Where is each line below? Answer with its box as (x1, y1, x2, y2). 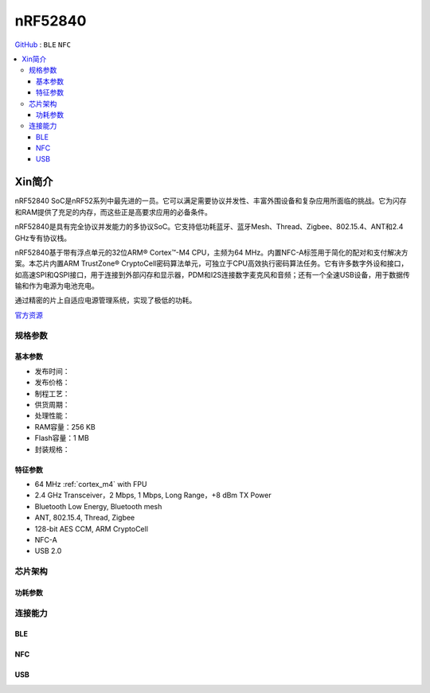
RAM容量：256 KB (34, 422, 96, 431)
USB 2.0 (34, 546, 62, 556)
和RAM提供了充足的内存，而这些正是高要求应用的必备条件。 (14, 207, 213, 216)
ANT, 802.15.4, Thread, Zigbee (34, 513, 135, 523)
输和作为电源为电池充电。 (14, 281, 99, 290)
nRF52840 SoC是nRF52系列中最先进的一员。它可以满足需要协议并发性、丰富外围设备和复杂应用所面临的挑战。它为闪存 (14, 196, 407, 206)
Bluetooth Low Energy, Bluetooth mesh (34, 501, 162, 511)
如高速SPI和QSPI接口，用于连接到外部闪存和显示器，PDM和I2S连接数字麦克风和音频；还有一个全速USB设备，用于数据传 (14, 270, 410, 279)
